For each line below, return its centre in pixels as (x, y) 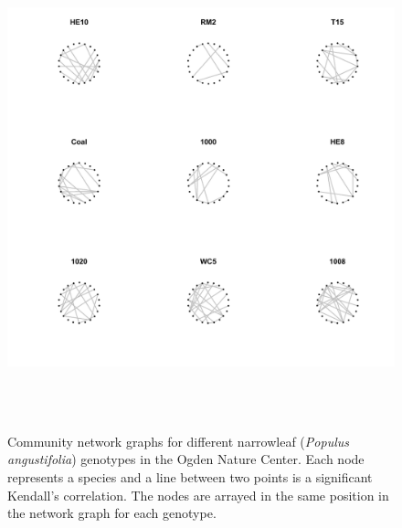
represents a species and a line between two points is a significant (190, 476)
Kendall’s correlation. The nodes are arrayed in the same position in (198, 495)
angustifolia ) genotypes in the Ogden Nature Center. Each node (186, 459)
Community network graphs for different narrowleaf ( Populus (178, 441)
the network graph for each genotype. (112, 513)
